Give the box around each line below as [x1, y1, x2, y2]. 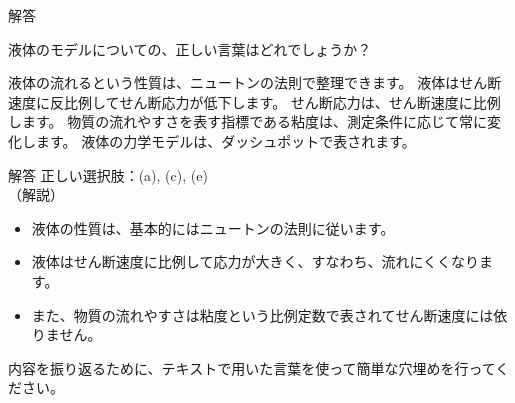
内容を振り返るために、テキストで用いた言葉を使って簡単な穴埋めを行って [8, 357, 496, 378]
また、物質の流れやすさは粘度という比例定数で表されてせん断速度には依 [31, 304, 508, 325]
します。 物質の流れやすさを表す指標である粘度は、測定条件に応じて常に [8, 111, 488, 132]
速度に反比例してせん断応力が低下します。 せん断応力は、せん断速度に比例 [8, 91, 501, 112]
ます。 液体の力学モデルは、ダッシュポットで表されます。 [35, 130, 416, 151]
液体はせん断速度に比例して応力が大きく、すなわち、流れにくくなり [31, 251, 480, 272]
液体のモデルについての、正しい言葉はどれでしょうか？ [8, 38, 372, 59]
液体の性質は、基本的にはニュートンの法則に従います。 [31, 217, 395, 238]
